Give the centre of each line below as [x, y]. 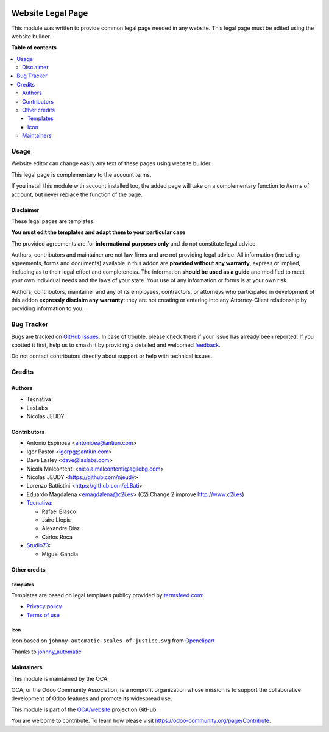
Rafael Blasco [59, 511]
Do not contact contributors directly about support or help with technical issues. [112, 356]
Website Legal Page [50, 13]
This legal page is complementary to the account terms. [81, 174]
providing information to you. [48, 308]
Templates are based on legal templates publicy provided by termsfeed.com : [108, 595]
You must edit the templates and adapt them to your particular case [98, 232]
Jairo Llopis [56, 520]
